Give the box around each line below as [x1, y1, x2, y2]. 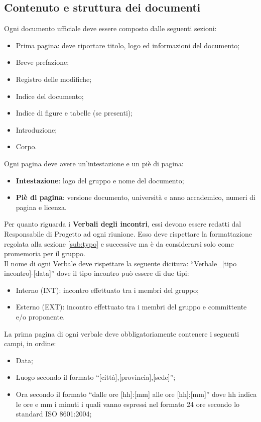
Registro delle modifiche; [16, 73, 92, 84]
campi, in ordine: [4, 338, 56, 349]
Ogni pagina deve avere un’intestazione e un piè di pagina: [4, 158, 184, 168]
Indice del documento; [16, 90, 84, 101]
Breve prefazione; [16, 57, 69, 67]
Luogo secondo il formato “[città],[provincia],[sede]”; [16, 372, 176, 382]
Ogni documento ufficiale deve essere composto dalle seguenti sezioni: [4, 23, 217, 34]
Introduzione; [16, 124, 57, 135]
